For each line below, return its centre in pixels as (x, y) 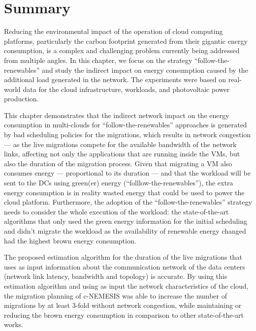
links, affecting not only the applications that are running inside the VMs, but (122, 154)
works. (14, 324)
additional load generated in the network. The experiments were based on (115, 79)
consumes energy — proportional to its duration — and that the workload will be (127, 173)
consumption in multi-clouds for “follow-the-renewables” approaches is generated (126, 125)
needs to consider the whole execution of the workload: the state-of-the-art (116, 211)
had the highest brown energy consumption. (70, 240)
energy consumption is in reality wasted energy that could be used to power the (124, 192)
